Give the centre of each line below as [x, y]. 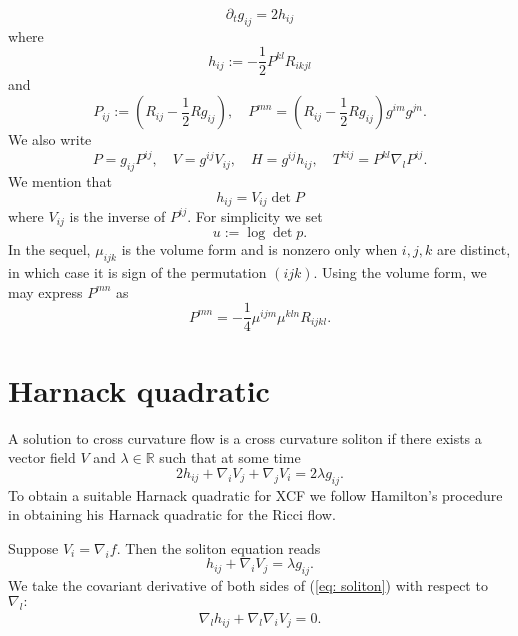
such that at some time [230, 457]
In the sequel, [49, 249]
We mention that [60, 180]
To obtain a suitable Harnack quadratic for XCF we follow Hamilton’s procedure [255, 494]
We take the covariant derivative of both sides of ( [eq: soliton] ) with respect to [248, 585]
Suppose [33, 547]
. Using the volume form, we [400, 272]
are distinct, [473, 249]
